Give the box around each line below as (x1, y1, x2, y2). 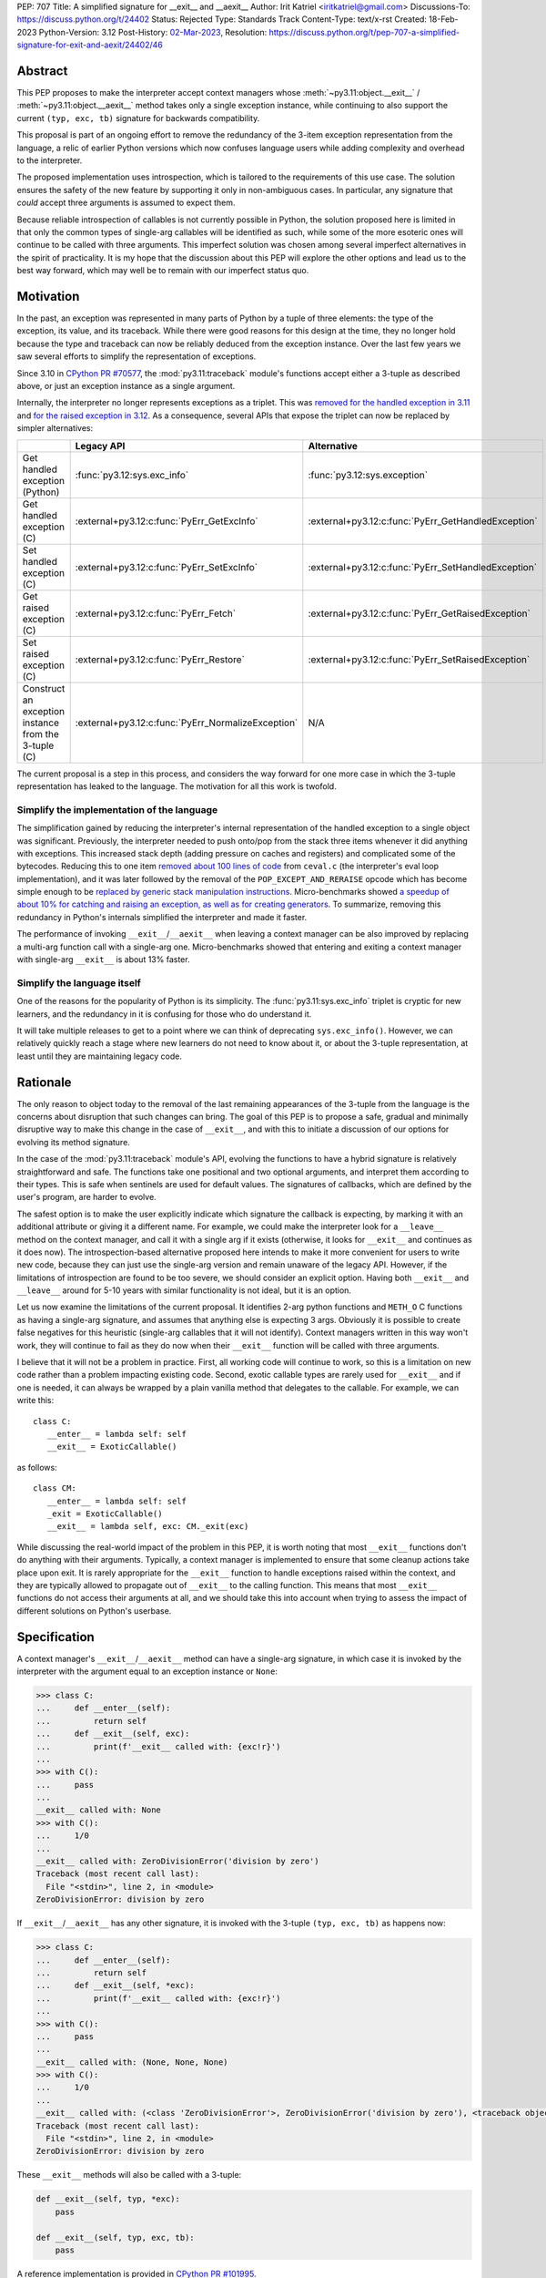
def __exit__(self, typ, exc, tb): (35, 2232, 195, 2242)
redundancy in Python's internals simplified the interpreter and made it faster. (16, 911, 308, 922)
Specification (16, 1629, 95, 1645)
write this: (16, 1395, 55, 1406)
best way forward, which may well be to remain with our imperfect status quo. (16, 265, 309, 276)
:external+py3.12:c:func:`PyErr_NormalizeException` (75, 716, 298, 729)
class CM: (33, 1483, 76, 1493)
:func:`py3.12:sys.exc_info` (75, 468, 189, 481)
